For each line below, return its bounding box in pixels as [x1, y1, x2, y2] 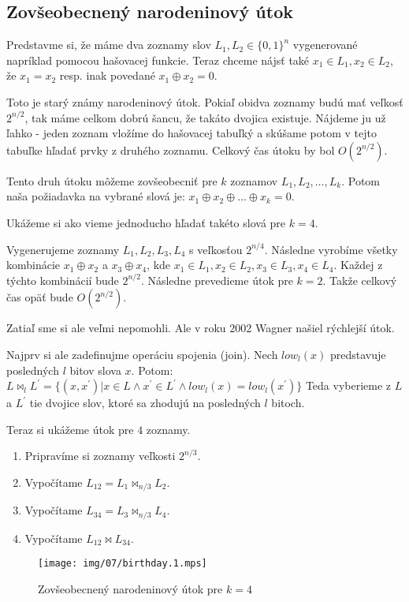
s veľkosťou [189, 241, 243, 257]
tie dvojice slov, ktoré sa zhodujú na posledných [29, 394, 261, 411]
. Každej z [333, 256, 383, 273]
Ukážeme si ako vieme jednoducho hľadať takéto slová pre [6, 214, 286, 230]
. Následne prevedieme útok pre [140, 271, 293, 288]
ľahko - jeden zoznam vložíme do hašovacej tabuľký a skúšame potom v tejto [6, 125, 377, 141]
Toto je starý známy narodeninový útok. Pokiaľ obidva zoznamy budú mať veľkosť [6, 93, 403, 110]
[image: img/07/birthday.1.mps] [38, 558, 207, 570]
